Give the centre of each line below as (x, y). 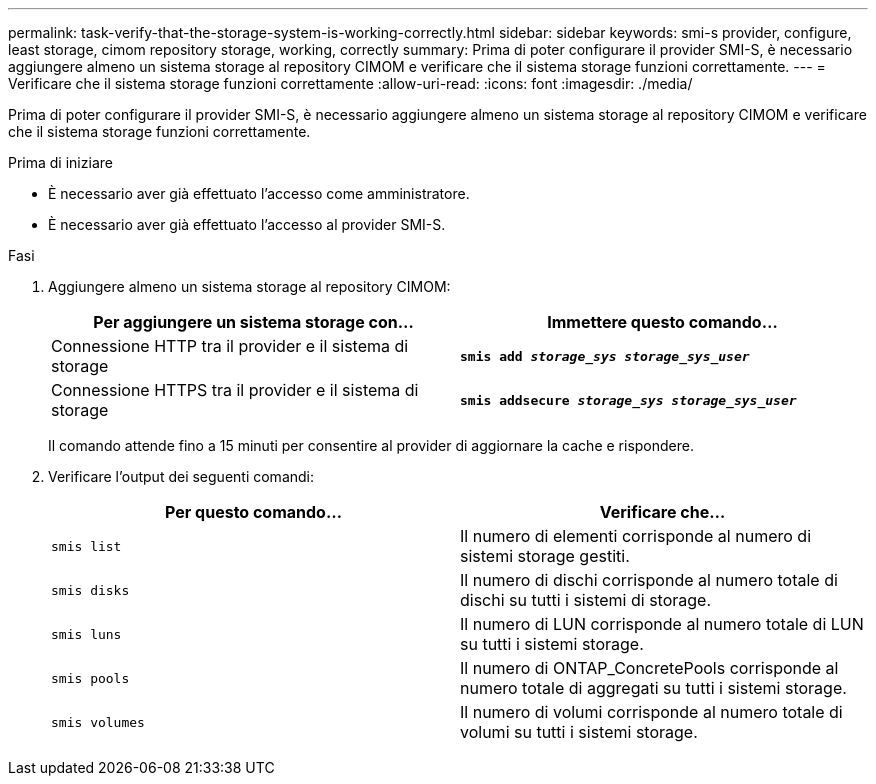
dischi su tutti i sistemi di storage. (586, 600)
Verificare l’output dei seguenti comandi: (181, 476)
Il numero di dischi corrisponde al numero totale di (649, 580)
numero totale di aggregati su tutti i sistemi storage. (653, 688)
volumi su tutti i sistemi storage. (579, 732)
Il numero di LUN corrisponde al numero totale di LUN (662, 624)
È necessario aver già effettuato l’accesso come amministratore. (259, 193)
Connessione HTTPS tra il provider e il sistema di (235, 390)
